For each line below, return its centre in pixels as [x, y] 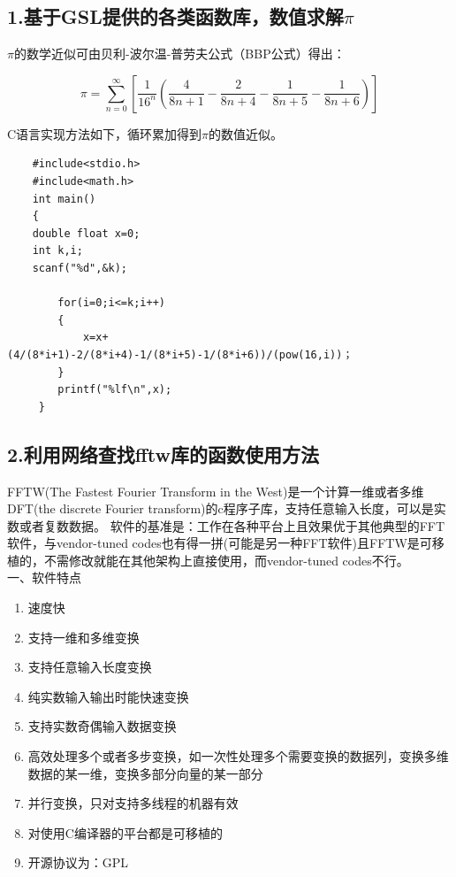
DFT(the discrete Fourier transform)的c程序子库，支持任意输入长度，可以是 [220, 508]
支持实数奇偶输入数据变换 [102, 726]
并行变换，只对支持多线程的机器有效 [133, 803]
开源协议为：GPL [78, 862]
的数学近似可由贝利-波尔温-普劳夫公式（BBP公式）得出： [179, 54]
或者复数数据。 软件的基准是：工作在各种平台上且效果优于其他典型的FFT [232, 525]
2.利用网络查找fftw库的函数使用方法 [163, 454]
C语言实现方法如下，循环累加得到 [105, 133]
